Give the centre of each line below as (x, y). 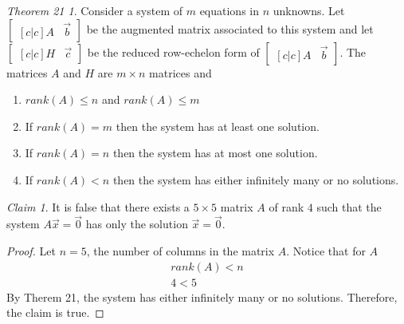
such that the (349, 206)
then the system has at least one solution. (218, 126)
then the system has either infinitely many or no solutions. (256, 179)
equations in (229, 10)
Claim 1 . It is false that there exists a (98, 206)
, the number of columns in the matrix (180, 250)
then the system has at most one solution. (215, 153)
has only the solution (137, 224)
